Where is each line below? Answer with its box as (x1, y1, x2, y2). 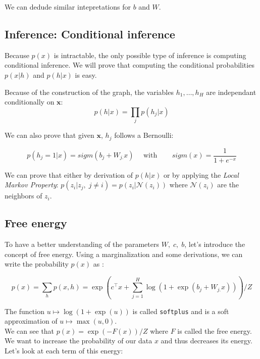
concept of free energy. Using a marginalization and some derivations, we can (5, 248, 243, 259)
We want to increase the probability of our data (5, 335, 152, 346)
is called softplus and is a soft (132, 305, 229, 316)
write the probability (5, 259, 69, 269)
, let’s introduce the (184, 239, 245, 249)
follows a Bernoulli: (114, 130, 174, 140)
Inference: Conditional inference (5, 26, 175, 41)
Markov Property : (5, 179, 59, 190)
